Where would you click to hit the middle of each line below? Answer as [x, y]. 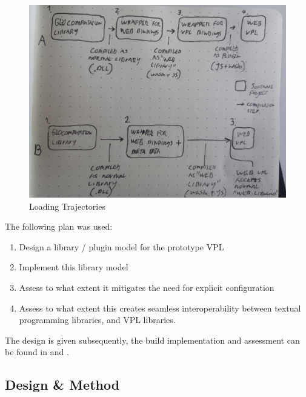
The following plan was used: [59, 226]
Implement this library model [74, 267]
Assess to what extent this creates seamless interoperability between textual [160, 308]
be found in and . [37, 352]
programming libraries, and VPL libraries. [97, 320]
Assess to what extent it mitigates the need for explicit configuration [147, 287]
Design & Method [62, 385]
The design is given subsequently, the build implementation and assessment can [152, 340]
